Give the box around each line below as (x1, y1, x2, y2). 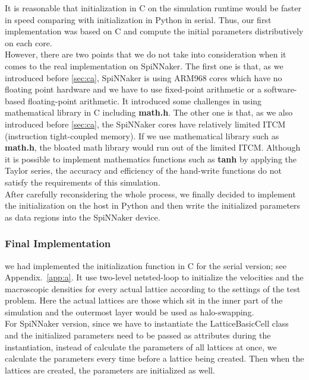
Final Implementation (5, 236, 111, 251)
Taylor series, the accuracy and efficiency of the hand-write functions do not (5, 164, 282, 177)
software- (264, 83, 297, 95)
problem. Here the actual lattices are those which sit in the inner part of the (5, 294, 283, 306)
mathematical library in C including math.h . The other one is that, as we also (5, 106, 293, 119)
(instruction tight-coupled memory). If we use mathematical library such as (5, 129, 279, 142)
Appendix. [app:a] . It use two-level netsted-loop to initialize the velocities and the (5, 271, 304, 283)
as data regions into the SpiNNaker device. (5, 210, 160, 223)
